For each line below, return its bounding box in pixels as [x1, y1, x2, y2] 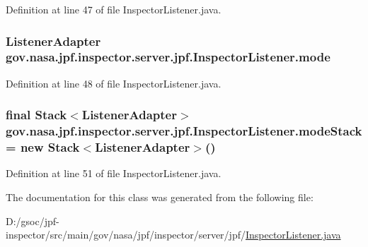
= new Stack [6, 138, 80, 156]
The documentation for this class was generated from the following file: [6, 189, 314, 204]
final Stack [6, 106, 67, 123]
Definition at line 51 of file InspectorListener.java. [6, 166, 222, 181]
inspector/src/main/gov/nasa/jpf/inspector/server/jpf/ [6, 227, 246, 242]
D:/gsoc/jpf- [6, 213, 59, 228]
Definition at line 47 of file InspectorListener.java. [6, 2, 222, 16]
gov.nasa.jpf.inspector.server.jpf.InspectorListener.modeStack [6, 122, 362, 140]
